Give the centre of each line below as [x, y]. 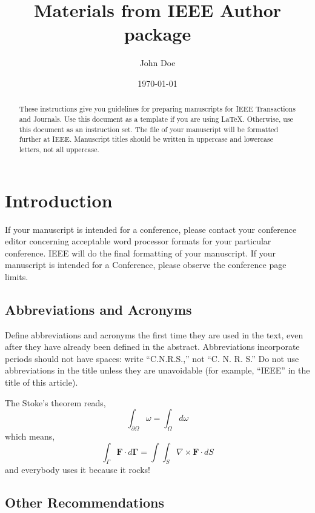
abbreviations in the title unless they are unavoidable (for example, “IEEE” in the [157, 370]
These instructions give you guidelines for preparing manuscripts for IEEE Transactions [157, 109]
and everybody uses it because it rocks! [78, 470]
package [157, 34]
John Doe [157, 63]
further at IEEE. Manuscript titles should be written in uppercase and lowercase [146, 139]
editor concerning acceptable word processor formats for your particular [138, 241]
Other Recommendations [85, 502]
